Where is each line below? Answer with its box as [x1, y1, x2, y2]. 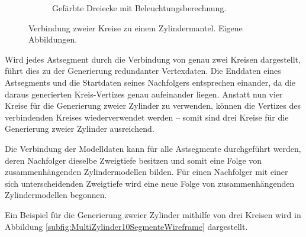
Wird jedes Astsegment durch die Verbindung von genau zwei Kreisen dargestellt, [5, 53, 301, 65]
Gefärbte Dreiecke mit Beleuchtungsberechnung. [52, 2, 227, 14]
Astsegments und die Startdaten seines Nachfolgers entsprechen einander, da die [5, 76, 296, 88]
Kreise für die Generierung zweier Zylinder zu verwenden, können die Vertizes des [5, 99, 301, 112]
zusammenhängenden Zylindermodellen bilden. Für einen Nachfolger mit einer [5, 165, 288, 178]
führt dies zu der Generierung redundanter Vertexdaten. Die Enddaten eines [5, 64, 281, 77]
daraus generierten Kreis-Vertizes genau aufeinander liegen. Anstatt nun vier [5, 87, 283, 100]
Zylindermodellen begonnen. [5, 189, 107, 201]
